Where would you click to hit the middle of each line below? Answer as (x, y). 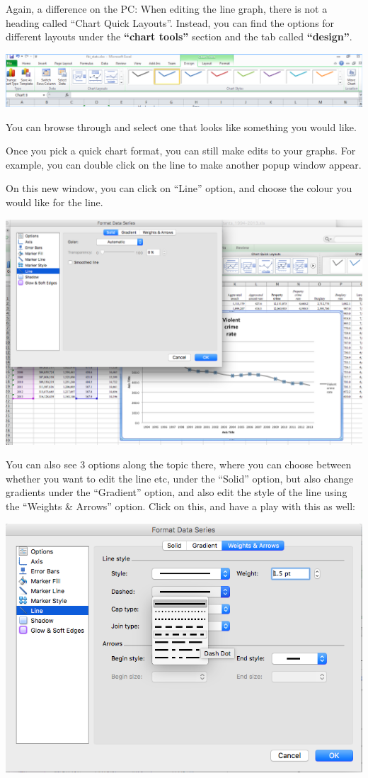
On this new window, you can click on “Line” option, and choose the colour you (179, 188)
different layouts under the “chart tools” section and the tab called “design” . (179, 36)
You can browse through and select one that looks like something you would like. (181, 126)
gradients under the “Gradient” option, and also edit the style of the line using (177, 492)
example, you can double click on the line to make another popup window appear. (184, 164)
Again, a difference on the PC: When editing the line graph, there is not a (167, 9)
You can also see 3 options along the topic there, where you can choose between (179, 464)
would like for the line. (54, 202)
